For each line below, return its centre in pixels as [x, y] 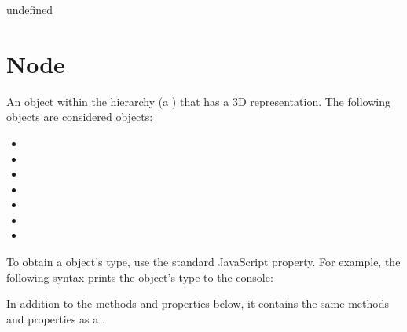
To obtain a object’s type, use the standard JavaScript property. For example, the [203, 262]
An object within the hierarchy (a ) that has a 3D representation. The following [198, 101]
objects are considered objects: [80, 117]
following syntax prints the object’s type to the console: [140, 277]
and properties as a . [56, 318]
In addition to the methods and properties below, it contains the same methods [198, 303]
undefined [30, 9]
